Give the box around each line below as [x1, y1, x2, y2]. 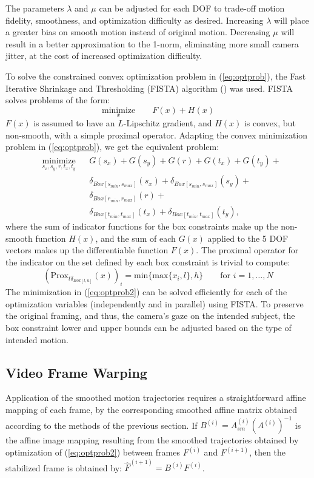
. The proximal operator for [196, 244, 299, 256]
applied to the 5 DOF [207, 231, 289, 244]
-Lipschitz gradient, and [123, 116, 212, 129]
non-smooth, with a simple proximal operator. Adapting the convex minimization [5, 128, 308, 141]
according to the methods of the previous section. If [5, 418, 198, 431]
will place [274, 13, 309, 26]
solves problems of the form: [5, 94, 110, 106]
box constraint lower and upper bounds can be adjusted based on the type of [5, 321, 292, 333]
